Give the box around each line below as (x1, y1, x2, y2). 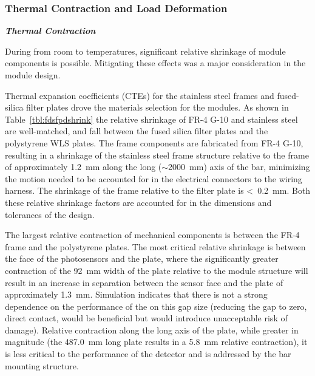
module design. (5, 69, 61, 81)
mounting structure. (5, 359, 79, 372)
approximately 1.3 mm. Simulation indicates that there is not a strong (5, 288, 268, 301)
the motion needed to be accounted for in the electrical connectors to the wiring (5, 172, 302, 185)
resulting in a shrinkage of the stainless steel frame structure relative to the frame (5, 148, 309, 161)
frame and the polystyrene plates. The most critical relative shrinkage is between (5, 240, 306, 253)
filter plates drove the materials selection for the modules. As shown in (26, 101, 289, 114)
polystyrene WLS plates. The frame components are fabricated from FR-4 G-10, (5, 136, 303, 149)
